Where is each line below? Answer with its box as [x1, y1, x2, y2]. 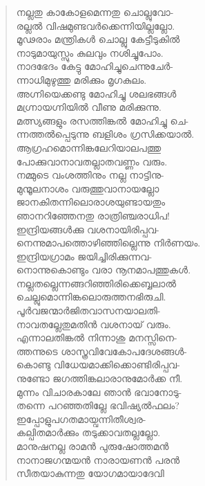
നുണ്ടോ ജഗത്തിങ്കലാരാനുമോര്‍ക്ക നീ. [16, 371, 183, 386]
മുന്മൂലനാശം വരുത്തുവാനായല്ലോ [16, 181, 159, 195]
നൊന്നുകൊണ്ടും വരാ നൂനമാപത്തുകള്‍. [16, 262, 191, 277]
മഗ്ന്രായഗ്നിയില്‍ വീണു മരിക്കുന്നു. [16, 100, 162, 114]
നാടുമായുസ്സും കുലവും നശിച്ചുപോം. [16, 45, 164, 60]
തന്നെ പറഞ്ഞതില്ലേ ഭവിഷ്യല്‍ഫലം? [16, 398, 179, 413]
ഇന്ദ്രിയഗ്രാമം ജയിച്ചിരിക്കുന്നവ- [16, 249, 153, 263]
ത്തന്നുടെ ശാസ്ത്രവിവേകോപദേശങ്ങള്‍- [16, 343, 187, 358]
